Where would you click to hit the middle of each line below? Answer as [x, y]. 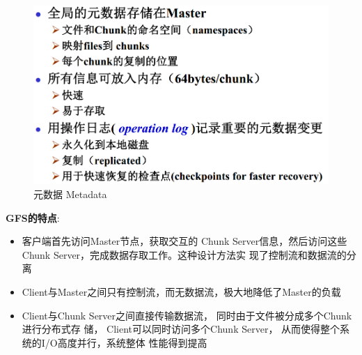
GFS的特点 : [33, 217]
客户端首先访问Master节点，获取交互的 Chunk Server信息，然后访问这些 [184, 241]
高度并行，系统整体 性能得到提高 [132, 342]
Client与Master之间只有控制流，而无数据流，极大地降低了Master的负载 [181, 292]
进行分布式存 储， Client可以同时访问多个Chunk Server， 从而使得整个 [181, 329]
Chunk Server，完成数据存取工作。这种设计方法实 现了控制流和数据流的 [184, 254]
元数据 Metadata [70, 194]
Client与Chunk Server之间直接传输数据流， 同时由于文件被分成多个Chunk [187, 315]
